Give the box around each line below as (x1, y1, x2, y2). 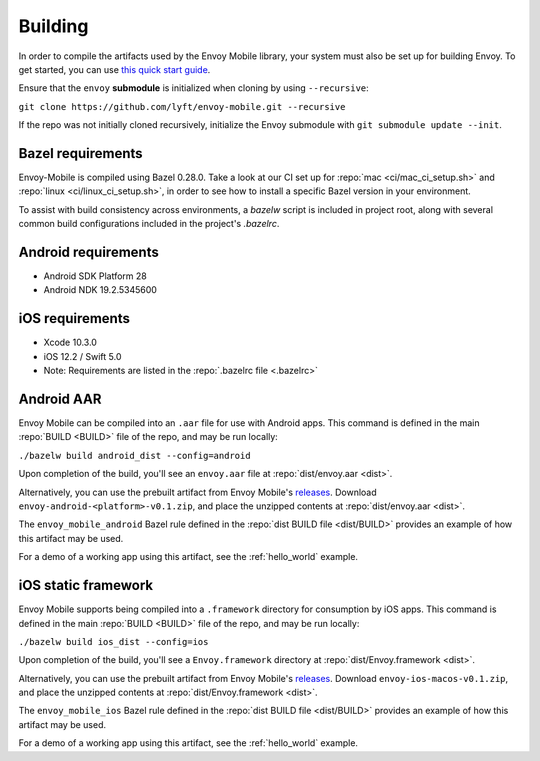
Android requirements (18, 244, 159, 260)
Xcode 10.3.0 (43, 336, 97, 349)
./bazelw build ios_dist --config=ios (18, 636, 209, 647)
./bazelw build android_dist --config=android (18, 450, 251, 461)
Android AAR (18, 390, 102, 407)
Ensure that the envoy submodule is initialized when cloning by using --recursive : (18, 82, 369, 94)
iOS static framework (18, 577, 154, 594)
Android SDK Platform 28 (43, 270, 147, 282)
